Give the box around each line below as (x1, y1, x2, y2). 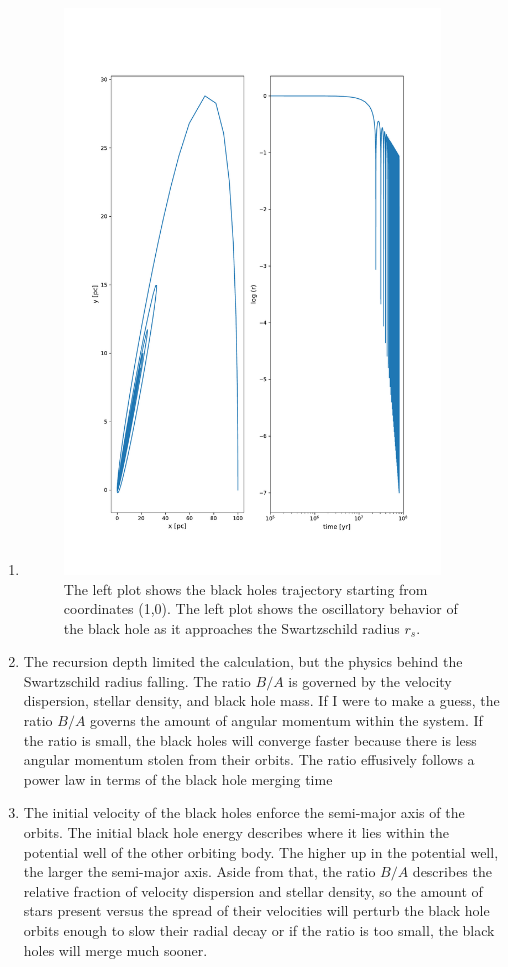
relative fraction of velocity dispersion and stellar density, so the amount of (23, 880, 483, 901)
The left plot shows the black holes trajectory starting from (63, 578, 428, 599)
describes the (412, 861, 492, 882)
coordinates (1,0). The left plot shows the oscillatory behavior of (63, 598, 458, 619)
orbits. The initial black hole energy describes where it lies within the (23, 822, 449, 843)
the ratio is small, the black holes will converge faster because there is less (23, 729, 477, 750)
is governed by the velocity (288, 670, 452, 691)
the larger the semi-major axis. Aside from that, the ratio (23, 861, 376, 882)
